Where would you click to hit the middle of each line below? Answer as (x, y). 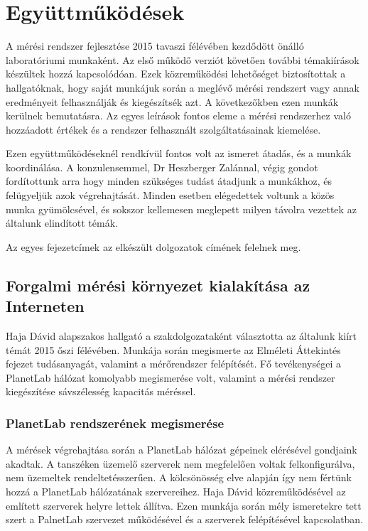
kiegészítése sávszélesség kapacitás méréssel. (101, 391)
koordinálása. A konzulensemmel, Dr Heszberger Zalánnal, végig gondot (162, 167)
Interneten (45, 306)
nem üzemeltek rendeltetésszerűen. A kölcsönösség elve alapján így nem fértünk (179, 477)
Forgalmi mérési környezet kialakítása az (158, 285)
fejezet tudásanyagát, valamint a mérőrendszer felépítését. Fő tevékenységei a (173, 364)
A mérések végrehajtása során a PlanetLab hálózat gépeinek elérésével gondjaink (182, 450)
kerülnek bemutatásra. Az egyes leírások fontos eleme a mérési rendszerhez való (178, 116)
